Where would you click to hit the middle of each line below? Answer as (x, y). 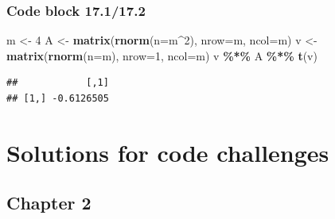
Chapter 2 (49, 203)
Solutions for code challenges (168, 152)
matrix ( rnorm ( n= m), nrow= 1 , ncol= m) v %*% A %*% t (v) (162, 55)
